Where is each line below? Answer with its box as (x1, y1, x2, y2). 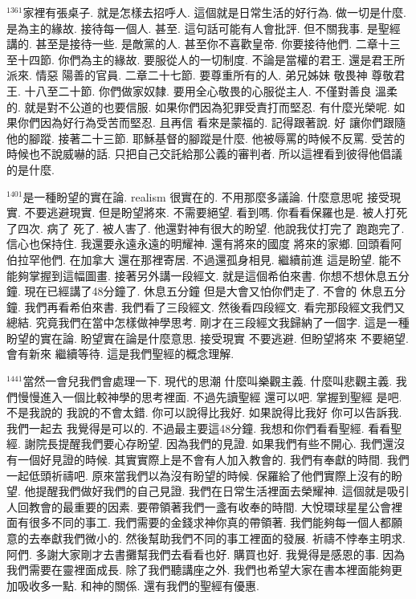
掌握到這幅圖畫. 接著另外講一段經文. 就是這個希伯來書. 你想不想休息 (28, 267, 387, 283)
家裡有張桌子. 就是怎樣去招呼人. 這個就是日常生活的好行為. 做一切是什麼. (22, 4, 406, 20)
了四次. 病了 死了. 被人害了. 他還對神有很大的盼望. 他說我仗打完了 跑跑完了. (6, 219, 405, 236)
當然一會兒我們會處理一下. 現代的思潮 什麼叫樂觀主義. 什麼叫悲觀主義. (22, 373, 393, 389)
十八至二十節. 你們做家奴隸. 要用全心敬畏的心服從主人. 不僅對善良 (24, 82, 372, 99)
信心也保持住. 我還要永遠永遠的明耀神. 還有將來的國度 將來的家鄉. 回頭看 (6, 235, 391, 252)
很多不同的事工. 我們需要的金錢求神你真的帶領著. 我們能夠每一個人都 (28, 514, 392, 531)
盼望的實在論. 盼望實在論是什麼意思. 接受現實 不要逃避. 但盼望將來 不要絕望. (6, 329, 409, 346)
